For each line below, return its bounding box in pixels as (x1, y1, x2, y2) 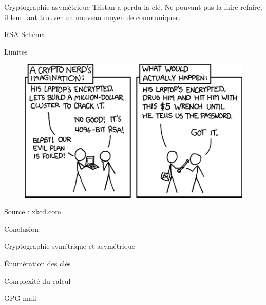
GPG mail (4, 293, 36, 303)
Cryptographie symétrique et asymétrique (4, 241, 136, 252)
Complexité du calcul (4, 275, 71, 286)
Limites (4, 46, 28, 57)
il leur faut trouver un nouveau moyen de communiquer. (4, 11, 181, 22)
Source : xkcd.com (4, 206, 61, 217)
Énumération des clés (4, 258, 71, 269)
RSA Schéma (4, 29, 45, 40)
